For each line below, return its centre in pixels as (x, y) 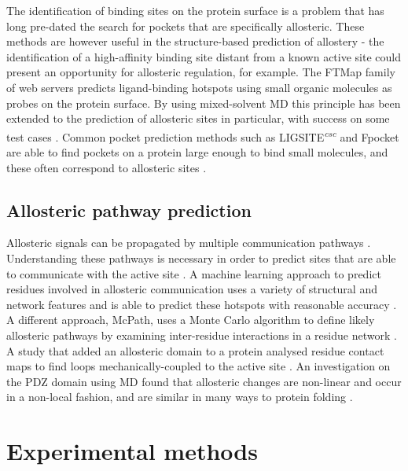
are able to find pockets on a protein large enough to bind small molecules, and (197, 152)
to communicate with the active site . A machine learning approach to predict (194, 273)
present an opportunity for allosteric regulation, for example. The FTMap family (201, 72)
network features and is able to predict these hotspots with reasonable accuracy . (202, 304)
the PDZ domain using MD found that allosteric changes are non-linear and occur (204, 381)
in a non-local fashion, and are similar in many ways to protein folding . (180, 397)
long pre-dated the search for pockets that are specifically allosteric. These (186, 26)
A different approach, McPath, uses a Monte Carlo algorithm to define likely (191, 320)
